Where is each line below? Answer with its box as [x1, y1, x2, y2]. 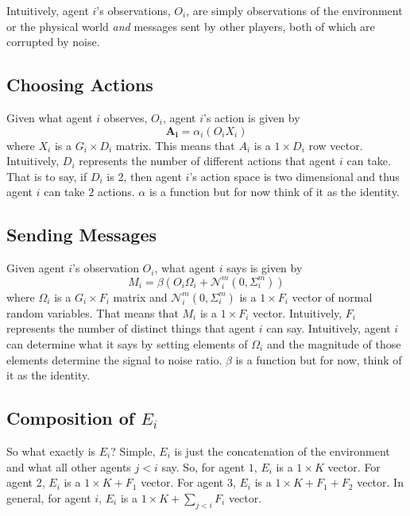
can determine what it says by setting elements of [6, 335, 248, 352]
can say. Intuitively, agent [266, 320, 391, 337]
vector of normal [292, 288, 373, 305]
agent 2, [6, 474, 45, 491]
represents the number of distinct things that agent [6, 320, 256, 337]
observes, [103, 109, 148, 125]
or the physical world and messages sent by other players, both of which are [6, 17, 375, 34]
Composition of [6, 406, 135, 430]
